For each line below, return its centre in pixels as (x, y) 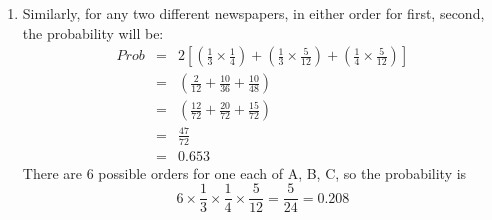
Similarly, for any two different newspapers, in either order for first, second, (253, 13)
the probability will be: (93, 32)
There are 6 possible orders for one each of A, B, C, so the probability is (244, 172)
